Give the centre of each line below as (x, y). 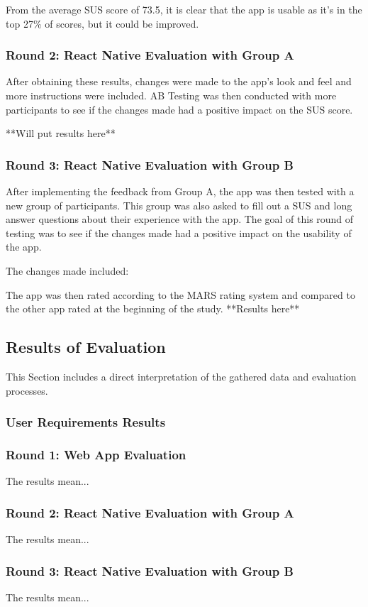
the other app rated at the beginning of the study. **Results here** (153, 308)
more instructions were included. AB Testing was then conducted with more (171, 95)
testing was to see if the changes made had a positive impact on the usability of (179, 233)
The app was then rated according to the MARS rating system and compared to (180, 294)
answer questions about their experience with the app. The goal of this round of (180, 219)
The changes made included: (67, 270)
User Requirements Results (86, 422)
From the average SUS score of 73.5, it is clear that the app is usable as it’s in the (184, 9)
